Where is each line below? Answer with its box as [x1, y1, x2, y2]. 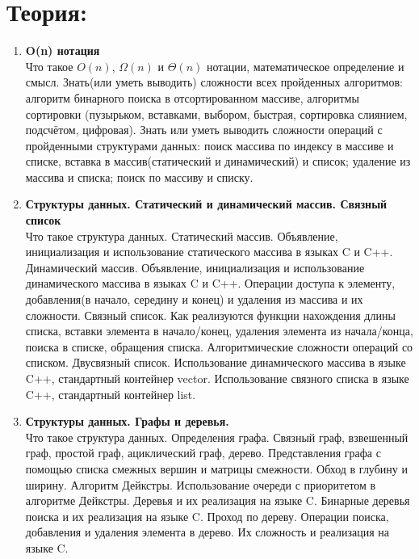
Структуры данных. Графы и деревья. [25, 413, 229, 430]
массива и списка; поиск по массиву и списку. [25, 168, 253, 185]
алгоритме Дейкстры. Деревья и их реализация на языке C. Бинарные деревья [25, 492, 410, 509]
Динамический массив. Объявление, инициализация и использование [25, 258, 365, 275]
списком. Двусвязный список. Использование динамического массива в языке [25, 354, 406, 371]
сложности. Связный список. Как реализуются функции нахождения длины [25, 306, 396, 323]
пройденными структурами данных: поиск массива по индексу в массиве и [25, 137, 394, 153]
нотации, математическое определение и [207, 57, 404, 74]
